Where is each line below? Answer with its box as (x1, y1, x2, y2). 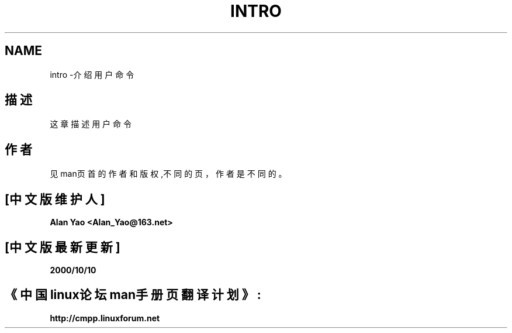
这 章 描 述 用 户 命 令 (50, 119, 132, 129)
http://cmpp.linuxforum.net (50, 313, 160, 323)
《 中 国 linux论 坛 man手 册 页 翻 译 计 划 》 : (5, 287, 261, 303)
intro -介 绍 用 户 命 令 (50, 69, 134, 80)
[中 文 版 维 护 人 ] (5, 191, 105, 207)
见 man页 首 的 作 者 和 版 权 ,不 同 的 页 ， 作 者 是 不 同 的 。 (50, 169, 287, 179)
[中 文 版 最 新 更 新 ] (5, 239, 120, 255)
